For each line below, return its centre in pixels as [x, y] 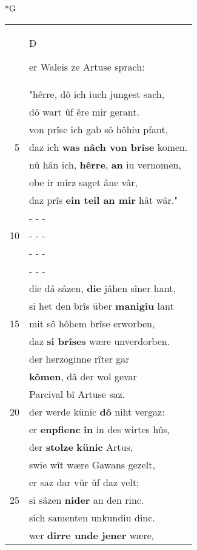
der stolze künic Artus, [81, 447]
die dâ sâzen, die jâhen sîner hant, [102, 288]
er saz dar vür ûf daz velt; [84, 482]
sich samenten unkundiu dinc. [92, 517]
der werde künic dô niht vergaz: [97, 411]
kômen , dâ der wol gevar [83, 376]
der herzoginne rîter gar [79, 358]
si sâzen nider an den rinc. [87, 500]
